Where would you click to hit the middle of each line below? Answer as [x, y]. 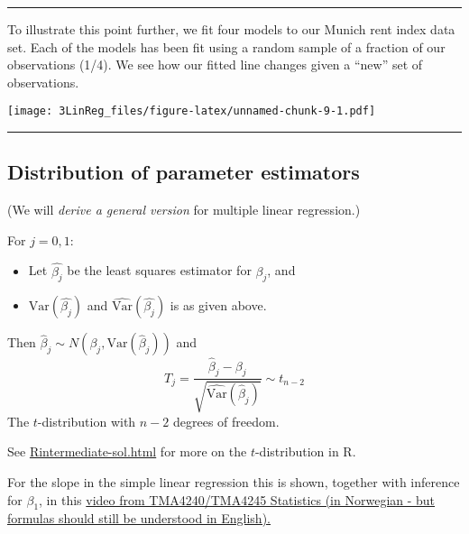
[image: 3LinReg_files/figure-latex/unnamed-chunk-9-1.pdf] [192, 111]
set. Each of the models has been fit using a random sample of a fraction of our [226, 46]
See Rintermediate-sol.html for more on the [127, 451]
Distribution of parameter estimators [184, 172]
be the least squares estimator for [159, 270]
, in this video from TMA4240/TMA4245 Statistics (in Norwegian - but [237, 499]
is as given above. [218, 305]
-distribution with [87, 421]
